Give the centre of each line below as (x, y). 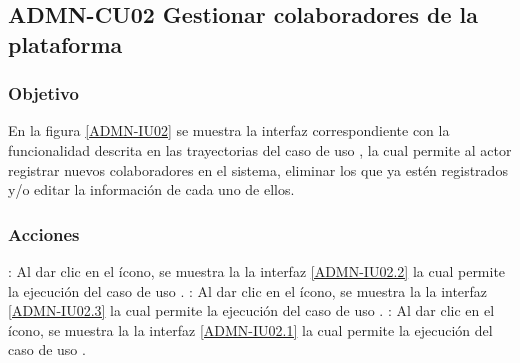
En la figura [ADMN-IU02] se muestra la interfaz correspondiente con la (229, 130)
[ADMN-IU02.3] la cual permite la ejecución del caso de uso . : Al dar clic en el (251, 310)
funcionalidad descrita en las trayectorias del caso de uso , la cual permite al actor (260, 149)
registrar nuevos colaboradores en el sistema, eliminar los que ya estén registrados (258, 169)
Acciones (44, 233)
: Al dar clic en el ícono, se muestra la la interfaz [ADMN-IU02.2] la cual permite (257, 270)
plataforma (65, 43)
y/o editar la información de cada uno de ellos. (151, 189)
